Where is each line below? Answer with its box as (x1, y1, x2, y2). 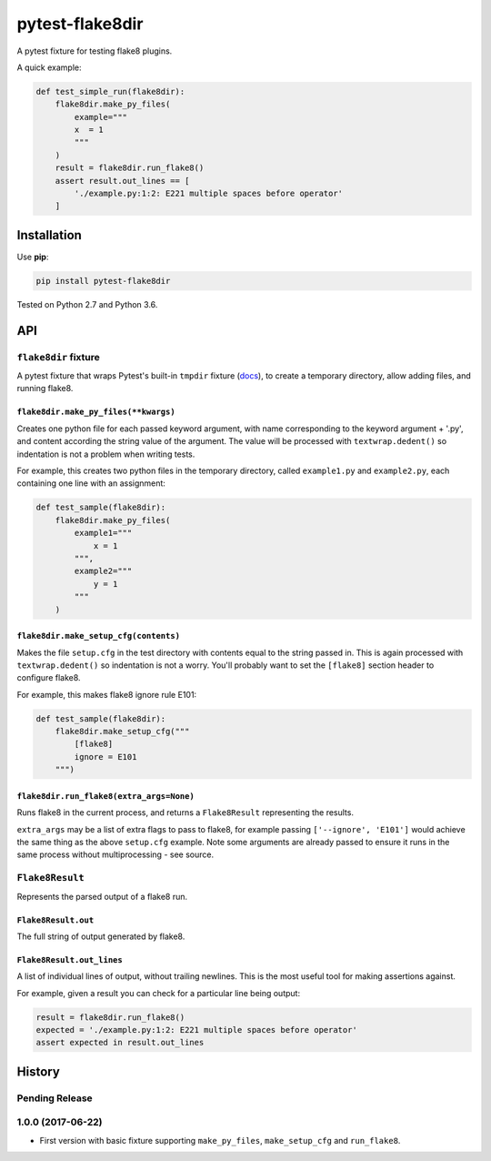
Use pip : (16, 251, 49, 262)
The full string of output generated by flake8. (16, 931, 185, 942)
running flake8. (16, 383, 74, 394)
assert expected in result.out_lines (35, 1037, 205, 1048)
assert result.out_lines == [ (55, 176, 190, 186)
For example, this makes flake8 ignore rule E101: (16, 689, 197, 700)
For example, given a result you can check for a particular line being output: (16, 987, 300, 998)
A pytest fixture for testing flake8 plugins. (16, 45, 173, 56)
